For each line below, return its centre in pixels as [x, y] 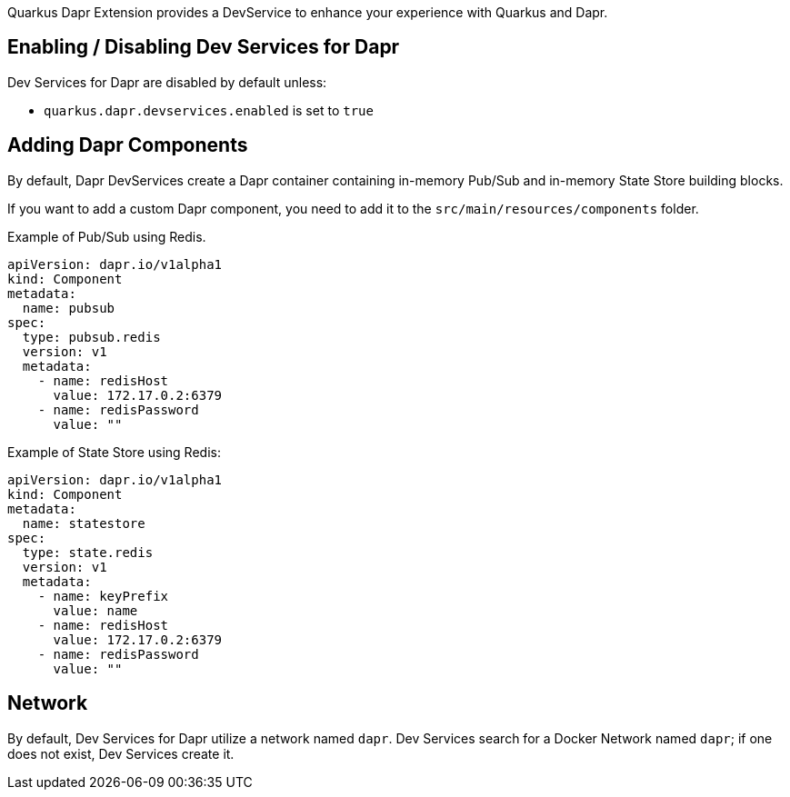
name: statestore [84, 523]
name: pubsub [69, 308]
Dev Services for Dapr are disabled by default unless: [167, 82]
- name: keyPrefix [103, 596]
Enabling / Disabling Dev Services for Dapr [204, 47]
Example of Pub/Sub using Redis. [107, 236]
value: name [95, 610]
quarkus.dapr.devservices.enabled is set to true [209, 110]
